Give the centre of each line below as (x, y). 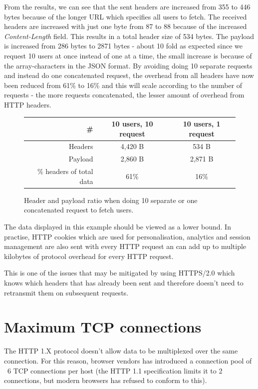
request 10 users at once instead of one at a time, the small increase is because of (128, 55)
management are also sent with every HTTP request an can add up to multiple (125, 246)
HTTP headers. (28, 104)
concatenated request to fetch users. (79, 210)
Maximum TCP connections (103, 327)
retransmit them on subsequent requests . (66, 292)
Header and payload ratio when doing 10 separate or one (111, 200)
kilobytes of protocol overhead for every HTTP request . (89, 256)
